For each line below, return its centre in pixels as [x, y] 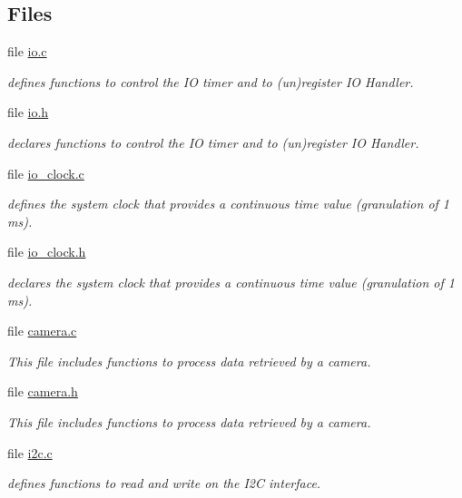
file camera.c [42, 331]
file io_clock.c [46, 173]
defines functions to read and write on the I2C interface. [164, 483]
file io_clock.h [47, 252]
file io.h [28, 112]
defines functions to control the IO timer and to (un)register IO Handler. [211, 81]
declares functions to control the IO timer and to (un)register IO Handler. [213, 142]
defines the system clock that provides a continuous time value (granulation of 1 [229, 204]
